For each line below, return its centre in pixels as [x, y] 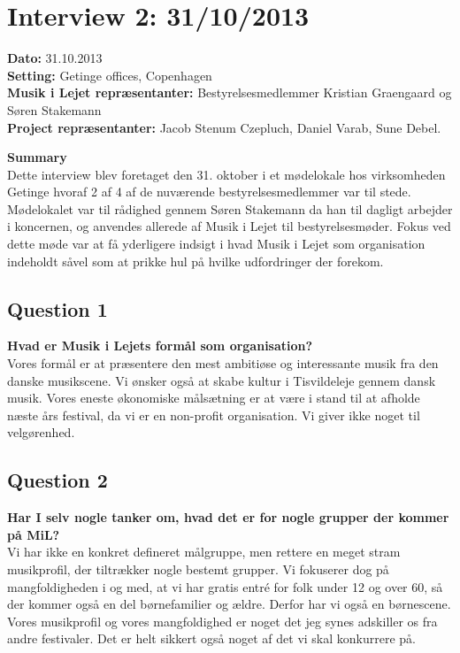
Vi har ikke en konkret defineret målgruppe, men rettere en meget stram [204, 552]
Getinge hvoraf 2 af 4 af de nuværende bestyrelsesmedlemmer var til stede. [209, 192]
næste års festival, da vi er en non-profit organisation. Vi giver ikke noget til [214, 415]
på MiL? [34, 534]
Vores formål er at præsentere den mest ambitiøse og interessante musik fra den [223, 363]
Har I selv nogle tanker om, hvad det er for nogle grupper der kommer [228, 517]
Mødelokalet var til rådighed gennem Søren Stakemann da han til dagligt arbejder [230, 208]
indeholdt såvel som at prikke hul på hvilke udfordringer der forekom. [195, 261]
